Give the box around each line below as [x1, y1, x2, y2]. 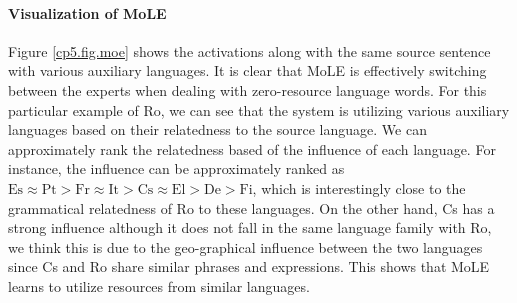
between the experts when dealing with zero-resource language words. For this [8, 79, 487, 100]
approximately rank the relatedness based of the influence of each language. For [8, 138, 496, 159]
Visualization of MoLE [8, 2, 167, 23]
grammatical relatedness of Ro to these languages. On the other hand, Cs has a [8, 197, 495, 218]
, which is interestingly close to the [252, 177, 466, 198]
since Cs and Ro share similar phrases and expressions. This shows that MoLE [8, 256, 490, 277]
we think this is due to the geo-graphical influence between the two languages [8, 236, 483, 257]
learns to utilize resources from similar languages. [8, 275, 310, 296]
